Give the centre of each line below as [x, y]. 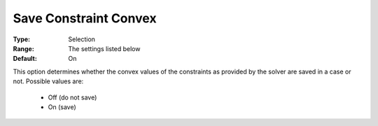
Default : [25, 59]
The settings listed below [104, 48]
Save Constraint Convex [85, 18]
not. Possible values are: [48, 81]
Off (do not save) [72, 97]
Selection [82, 39]
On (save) [62, 107]
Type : [22, 39]
